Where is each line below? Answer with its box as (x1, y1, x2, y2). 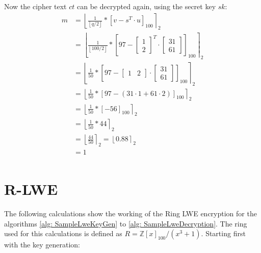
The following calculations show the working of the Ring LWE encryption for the (4, 208, 257, 219)
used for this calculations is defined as (4, 228, 122, 239)
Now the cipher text (4, 1, 67, 11)
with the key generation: (4, 239, 80, 250)
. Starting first (201, 228, 246, 239)
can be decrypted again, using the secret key (76, 1, 216, 11)
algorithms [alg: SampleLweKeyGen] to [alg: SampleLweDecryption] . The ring (4, 218, 247, 229)
